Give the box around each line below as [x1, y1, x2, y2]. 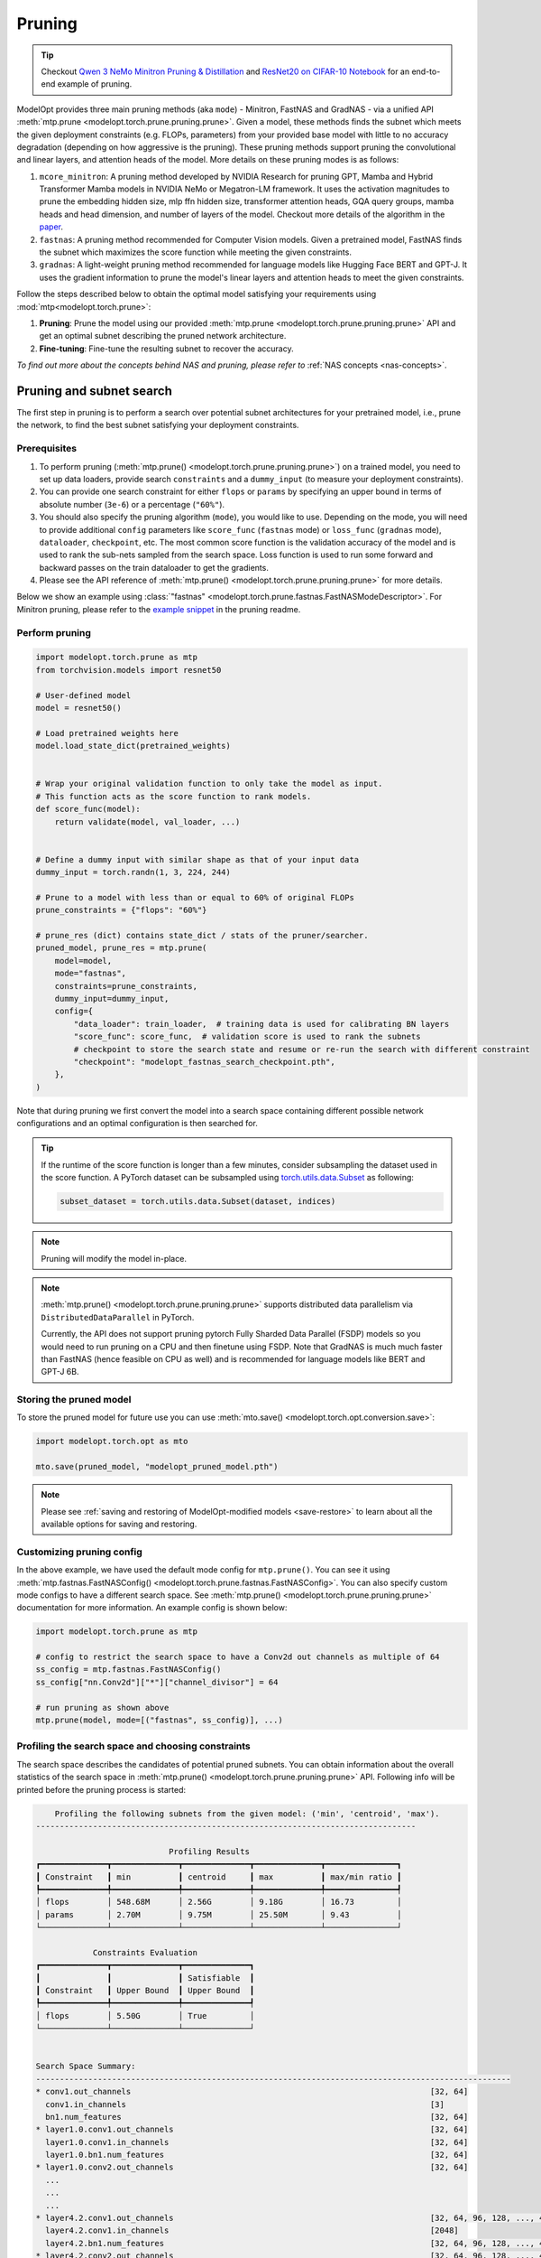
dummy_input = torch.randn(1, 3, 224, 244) [35, 867, 232, 878]
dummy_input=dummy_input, [54, 994, 170, 1003]
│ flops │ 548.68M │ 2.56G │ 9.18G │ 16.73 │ [35, 1897, 402, 1908]
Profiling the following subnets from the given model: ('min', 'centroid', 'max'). [54, 1808, 441, 1819]
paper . [39, 221, 63, 232]
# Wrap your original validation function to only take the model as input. [35, 779, 383, 789]
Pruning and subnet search [16, 383, 173, 398]
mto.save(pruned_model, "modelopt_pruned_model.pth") [35, 1461, 279, 1472]
